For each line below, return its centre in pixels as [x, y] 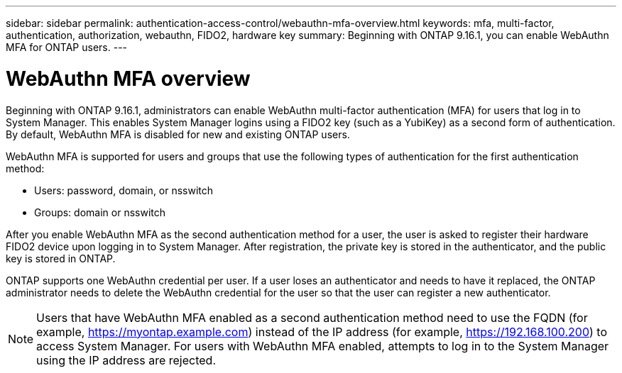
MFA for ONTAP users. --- [67, 47]
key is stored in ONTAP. [61, 258]
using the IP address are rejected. [126, 360]
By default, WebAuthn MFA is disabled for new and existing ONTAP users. [178, 134]
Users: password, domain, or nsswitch [124, 190]
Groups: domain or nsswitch [100, 212]
